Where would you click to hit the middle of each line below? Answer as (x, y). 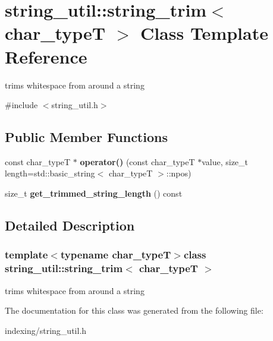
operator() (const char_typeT (137, 161)
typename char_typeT (116, 255)
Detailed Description (70, 225)
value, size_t (225, 161)
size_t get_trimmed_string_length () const (94, 193)
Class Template (204, 33)
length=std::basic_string (50, 173)
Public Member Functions (86, 137)
